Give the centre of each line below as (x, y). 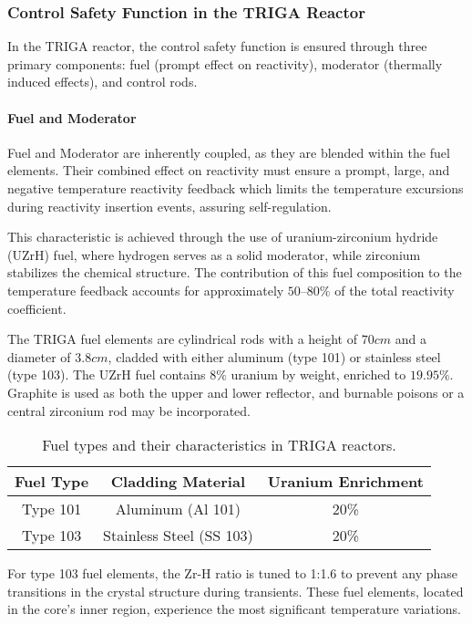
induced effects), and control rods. (103, 82)
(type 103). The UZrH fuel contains (107, 374)
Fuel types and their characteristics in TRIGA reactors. (219, 445)
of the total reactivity (395, 290)
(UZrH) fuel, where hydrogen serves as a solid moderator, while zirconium (214, 254)
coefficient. (37, 308)
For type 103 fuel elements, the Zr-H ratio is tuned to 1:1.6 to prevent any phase (233, 573)
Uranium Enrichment (345, 482)
